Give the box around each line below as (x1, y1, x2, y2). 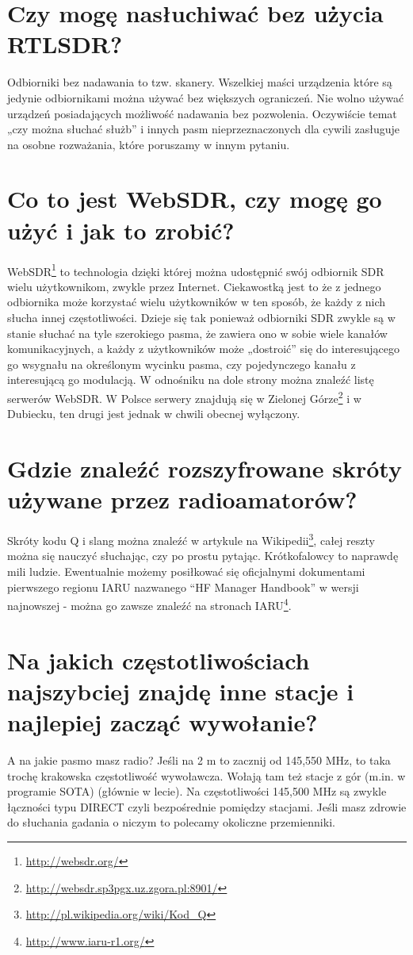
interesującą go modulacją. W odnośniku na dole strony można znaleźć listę (7, 371, 374, 388)
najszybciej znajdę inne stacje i (7, 674, 354, 707)
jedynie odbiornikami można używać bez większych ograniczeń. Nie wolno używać (7, 89, 404, 105)
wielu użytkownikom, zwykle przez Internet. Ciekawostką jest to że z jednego (7, 278, 381, 294)
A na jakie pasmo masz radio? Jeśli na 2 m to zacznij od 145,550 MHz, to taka (7, 751, 391, 768)
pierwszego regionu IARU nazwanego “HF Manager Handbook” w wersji (7, 578, 359, 595)
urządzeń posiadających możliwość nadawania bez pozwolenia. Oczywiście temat (7, 105, 397, 121)
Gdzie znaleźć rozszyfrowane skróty (7, 452, 402, 485)
